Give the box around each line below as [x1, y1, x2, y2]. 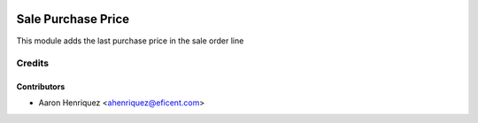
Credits [16, 58, 49, 70]
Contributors [16, 81, 66, 92]
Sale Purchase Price [16, 12, 130, 27]
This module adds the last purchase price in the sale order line [16, 35, 244, 46]
